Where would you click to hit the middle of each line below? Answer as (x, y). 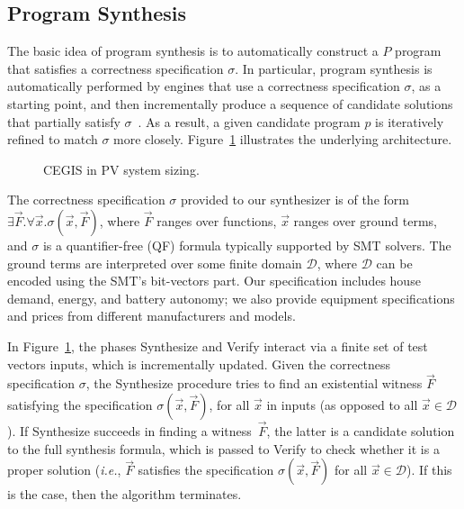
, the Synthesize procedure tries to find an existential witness (254, 383)
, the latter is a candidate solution (361, 431)
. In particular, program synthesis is (334, 68)
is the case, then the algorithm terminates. (125, 494)
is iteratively (410, 121)
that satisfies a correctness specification (116, 68)
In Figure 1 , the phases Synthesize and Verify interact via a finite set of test (218, 345)
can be (394, 263)
